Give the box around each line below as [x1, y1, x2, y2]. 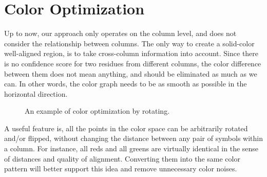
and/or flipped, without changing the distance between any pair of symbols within [4, 133, 263, 144]
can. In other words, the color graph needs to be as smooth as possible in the [4, 78, 247, 89]
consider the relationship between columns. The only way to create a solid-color [4, 38, 255, 48]
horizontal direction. [4, 88, 68, 99]
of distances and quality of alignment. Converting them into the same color [4, 153, 240, 164]
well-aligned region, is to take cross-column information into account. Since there [4, 48, 259, 59]
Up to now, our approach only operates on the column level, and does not [4, 28, 237, 39]
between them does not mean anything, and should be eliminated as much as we [4, 68, 257, 79]
